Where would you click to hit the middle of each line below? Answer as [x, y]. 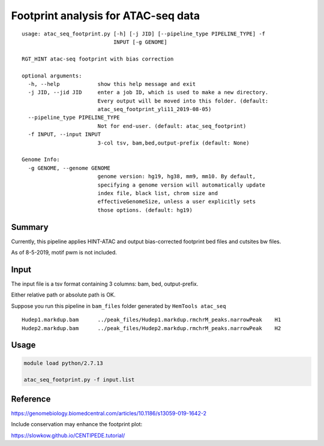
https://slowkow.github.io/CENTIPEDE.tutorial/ [68, 435]
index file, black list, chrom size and [158, 193]
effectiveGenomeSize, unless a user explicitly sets [177, 202]
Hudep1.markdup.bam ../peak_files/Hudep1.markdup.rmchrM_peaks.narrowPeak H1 [151, 320]
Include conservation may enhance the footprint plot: [77, 424]
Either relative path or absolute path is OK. [63, 295]
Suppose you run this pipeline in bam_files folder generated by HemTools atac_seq [118, 306]
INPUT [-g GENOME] [140, 42]
